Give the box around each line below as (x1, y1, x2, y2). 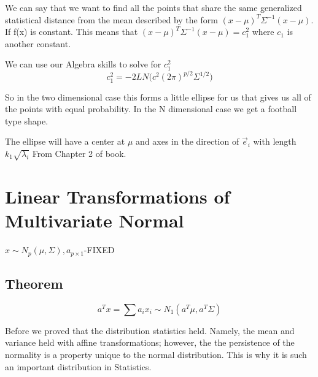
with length (253, 135, 297, 148)
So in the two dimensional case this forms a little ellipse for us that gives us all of (5, 90, 311, 103)
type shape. (5, 114, 48, 127)
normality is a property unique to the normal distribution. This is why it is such (5, 348, 307, 360)
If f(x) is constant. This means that (5, 25, 138, 38)
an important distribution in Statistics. (5, 360, 152, 373)
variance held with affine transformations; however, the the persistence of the (5, 336, 295, 349)
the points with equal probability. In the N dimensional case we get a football (5, 102, 297, 115)
